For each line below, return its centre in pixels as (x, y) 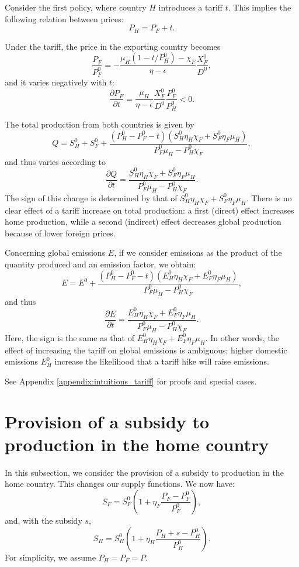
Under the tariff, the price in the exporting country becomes (113, 46)
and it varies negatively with (56, 82)
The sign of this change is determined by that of (91, 197)
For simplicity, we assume (51, 557)
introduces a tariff (191, 7)
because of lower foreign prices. (60, 233)
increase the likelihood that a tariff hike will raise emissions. (162, 361)
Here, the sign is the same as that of (69, 337)
